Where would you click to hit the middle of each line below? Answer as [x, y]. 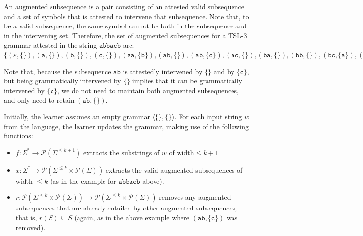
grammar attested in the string [51, 45]
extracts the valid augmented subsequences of [174, 170]
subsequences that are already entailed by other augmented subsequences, [126, 208]
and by [224, 71]
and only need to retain [39, 100]
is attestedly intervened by [163, 71]
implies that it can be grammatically [187, 81]
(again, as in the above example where [132, 217]
